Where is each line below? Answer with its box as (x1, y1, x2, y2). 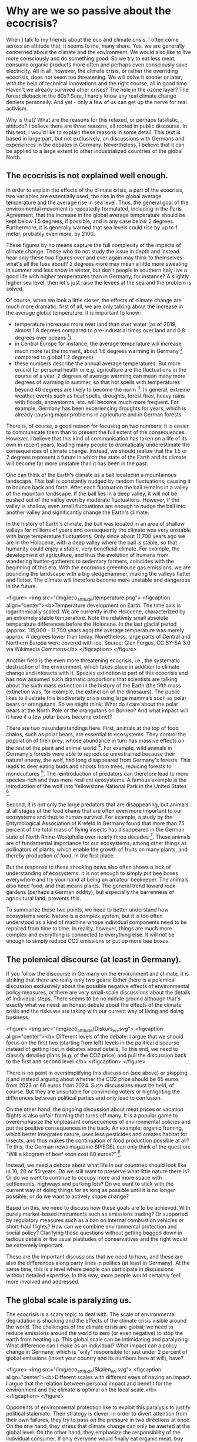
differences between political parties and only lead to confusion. (6, 1094, 162, 1101)
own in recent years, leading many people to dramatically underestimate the (6, 441, 191, 448)
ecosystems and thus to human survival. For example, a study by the (6, 813, 173, 821)
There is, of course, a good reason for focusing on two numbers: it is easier (6, 422, 189, 429)
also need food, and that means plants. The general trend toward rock (6, 882, 176, 889)
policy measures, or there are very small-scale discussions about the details (6, 989, 191, 996)
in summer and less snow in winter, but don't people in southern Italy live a (6, 266, 187, 273)
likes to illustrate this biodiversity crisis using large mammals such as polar (6, 694, 187, 701)
